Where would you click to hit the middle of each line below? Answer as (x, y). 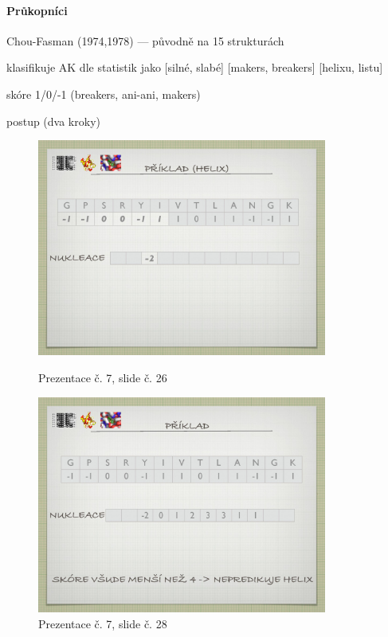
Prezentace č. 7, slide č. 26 (103, 378)
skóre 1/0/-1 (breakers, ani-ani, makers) (104, 94)
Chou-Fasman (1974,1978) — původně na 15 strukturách (145, 40)
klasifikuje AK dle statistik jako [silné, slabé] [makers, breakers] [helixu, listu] (195, 67)
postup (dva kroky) (53, 121)
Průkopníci (37, 10)
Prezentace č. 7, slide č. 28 (103, 623)
